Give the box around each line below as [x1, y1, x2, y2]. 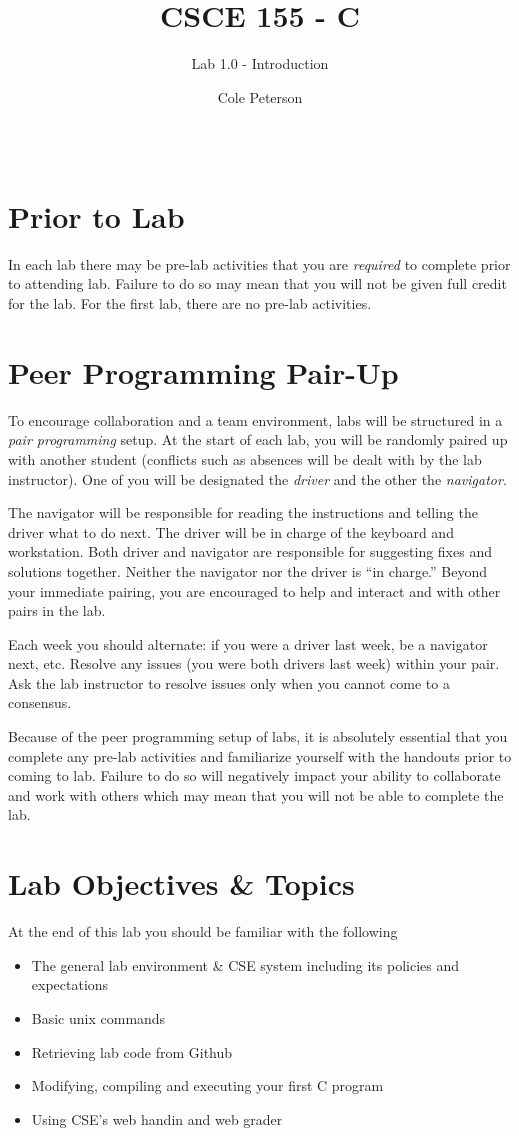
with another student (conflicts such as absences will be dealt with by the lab [8, 448, 482, 469]
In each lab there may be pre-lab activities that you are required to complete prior [8, 253, 511, 274]
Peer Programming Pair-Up [8, 351, 399, 392]
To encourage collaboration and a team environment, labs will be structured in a [8, 409, 503, 430]
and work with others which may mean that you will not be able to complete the [8, 784, 504, 805]
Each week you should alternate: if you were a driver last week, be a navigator [8, 633, 488, 654]
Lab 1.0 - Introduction [191, 53, 329, 74]
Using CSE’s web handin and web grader [31, 1108, 283, 1129]
